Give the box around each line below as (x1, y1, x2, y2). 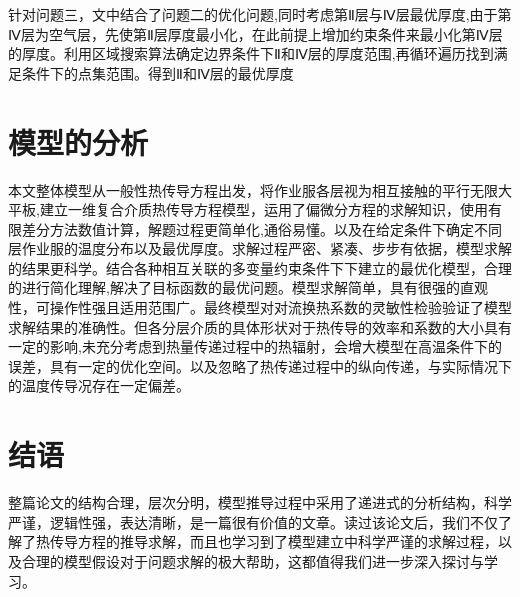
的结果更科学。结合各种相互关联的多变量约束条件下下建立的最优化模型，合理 (8, 257, 512, 278)
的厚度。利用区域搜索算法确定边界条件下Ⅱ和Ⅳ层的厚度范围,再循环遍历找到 (8, 43, 494, 64)
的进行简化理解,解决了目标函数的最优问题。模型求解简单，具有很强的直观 (8, 277, 488, 298)
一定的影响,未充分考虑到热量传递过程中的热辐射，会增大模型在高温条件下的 (8, 336, 502, 357)
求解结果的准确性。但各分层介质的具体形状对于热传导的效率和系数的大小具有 (8, 316, 512, 337)
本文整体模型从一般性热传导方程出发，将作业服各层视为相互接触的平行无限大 (8, 179, 512, 200)
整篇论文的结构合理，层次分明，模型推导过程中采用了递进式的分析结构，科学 (8, 492, 512, 513)
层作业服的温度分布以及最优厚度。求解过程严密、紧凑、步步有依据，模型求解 (8, 238, 512, 259)
